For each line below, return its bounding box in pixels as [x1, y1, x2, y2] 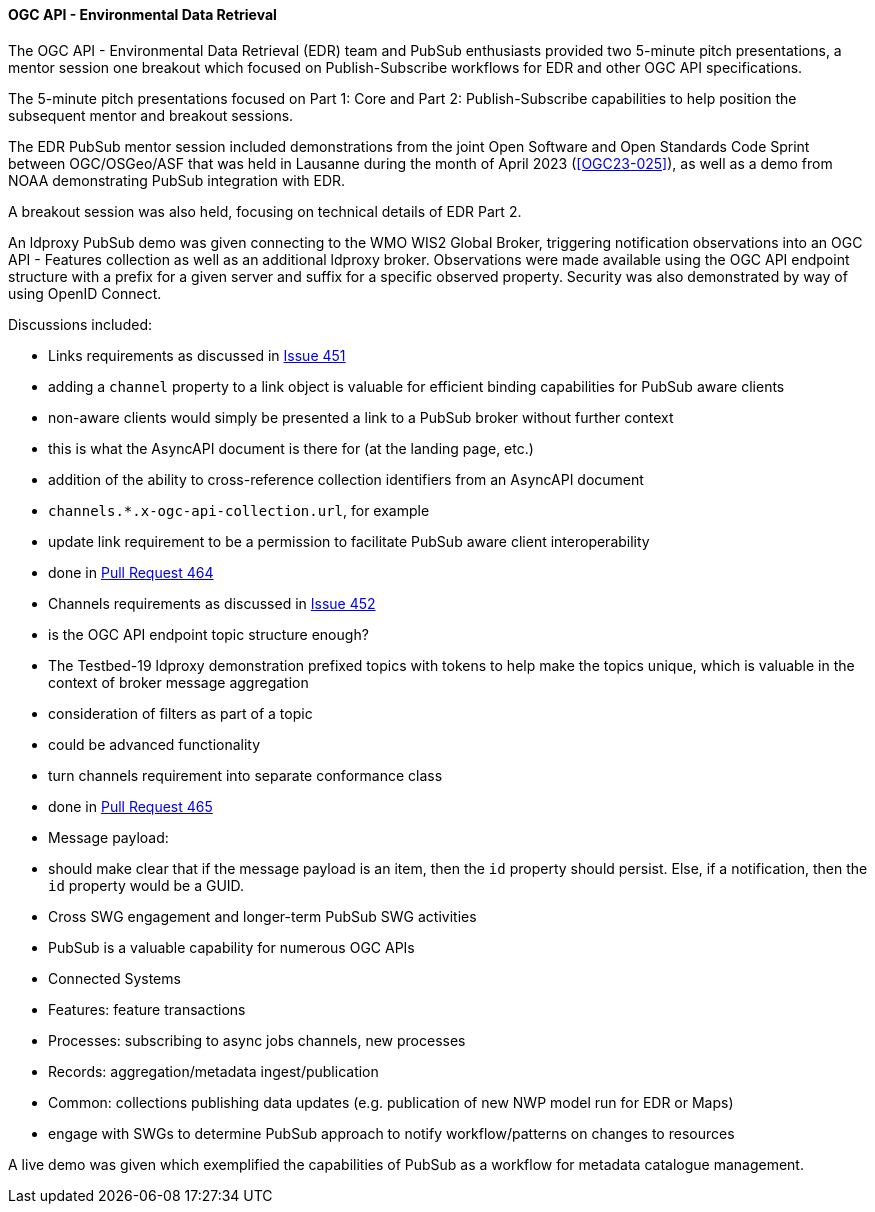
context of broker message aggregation [48, 673, 309, 691]
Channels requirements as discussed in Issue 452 [48, 594, 376, 612]
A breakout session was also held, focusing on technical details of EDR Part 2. [8, 202, 522, 220]
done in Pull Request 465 [48, 797, 213, 815]
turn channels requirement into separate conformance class [48, 766, 443, 784]
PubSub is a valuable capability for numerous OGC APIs [48, 938, 415, 956]
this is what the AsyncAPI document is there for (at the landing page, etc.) [48, 439, 534, 457]
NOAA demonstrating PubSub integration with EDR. [8, 171, 346, 189]
